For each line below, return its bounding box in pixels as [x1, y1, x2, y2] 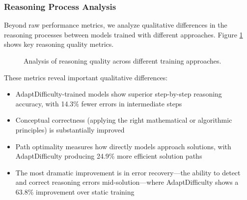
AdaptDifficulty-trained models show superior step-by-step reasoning [15, 89, 222, 99]
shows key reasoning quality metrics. [4, 39, 114, 49]
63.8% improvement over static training [15, 186, 135, 197]
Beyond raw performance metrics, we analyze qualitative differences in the [4, 20, 227, 30]
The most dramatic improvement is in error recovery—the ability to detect [15, 167, 241, 177]
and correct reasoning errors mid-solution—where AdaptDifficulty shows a [15, 177, 239, 187]
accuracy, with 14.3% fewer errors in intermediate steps [15, 98, 182, 108]
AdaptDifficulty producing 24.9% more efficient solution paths [15, 151, 202, 161]
